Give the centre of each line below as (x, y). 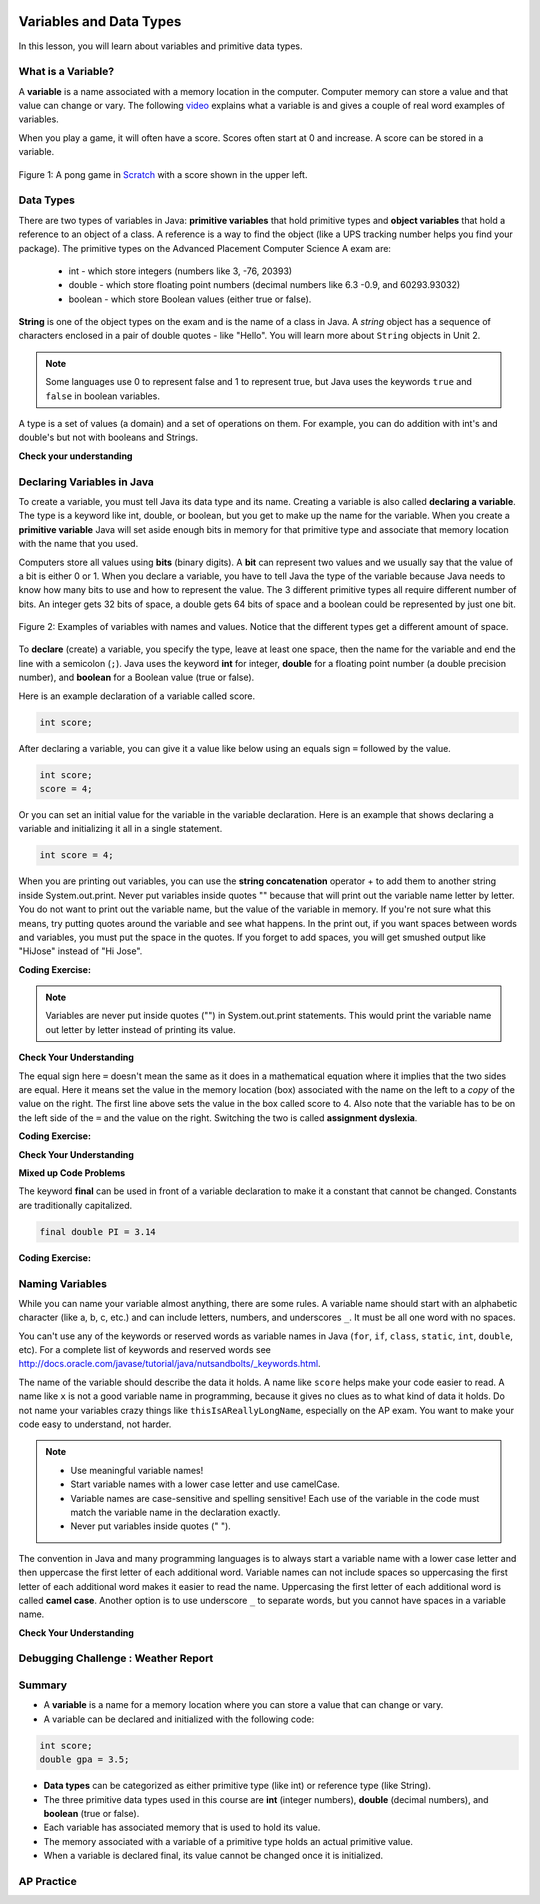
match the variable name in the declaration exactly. (175, 1512)
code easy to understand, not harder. (95, 1424)
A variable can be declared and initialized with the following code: (179, 1719)
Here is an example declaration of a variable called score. (137, 696)
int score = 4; (76, 855)
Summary (43, 1685)
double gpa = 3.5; (84, 1759)
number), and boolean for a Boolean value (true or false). (136, 677)
